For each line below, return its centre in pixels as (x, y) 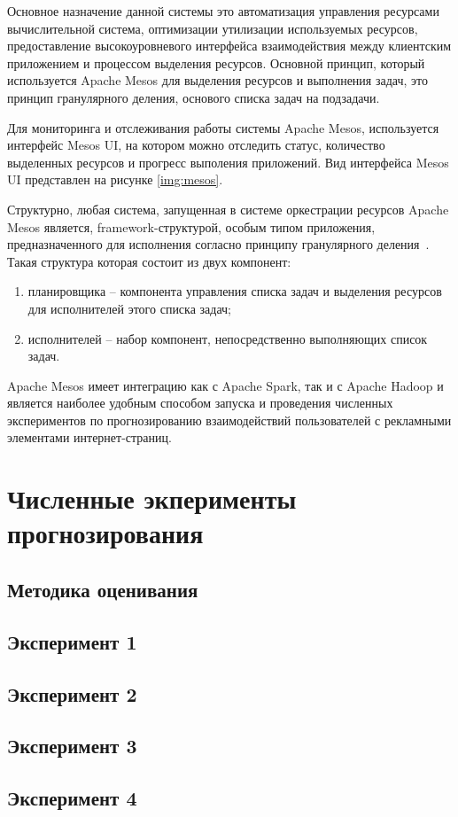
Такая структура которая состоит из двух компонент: (149, 261)
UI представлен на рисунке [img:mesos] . (115, 179)
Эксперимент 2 (72, 693)
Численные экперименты (152, 498)
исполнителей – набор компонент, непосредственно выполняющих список (228, 338)
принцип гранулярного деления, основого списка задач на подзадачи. (194, 97)
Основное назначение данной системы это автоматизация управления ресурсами (223, 11)
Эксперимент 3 (72, 746)
